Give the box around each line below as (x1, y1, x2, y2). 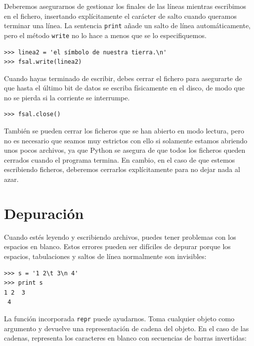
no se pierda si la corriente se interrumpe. (4, 92, 130, 102)
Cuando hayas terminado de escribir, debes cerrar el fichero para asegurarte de (4, 73, 242, 83)
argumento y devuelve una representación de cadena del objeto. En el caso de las (4, 323, 249, 333)
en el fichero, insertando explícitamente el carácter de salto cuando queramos (4, 10, 237, 21)
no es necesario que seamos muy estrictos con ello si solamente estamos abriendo (4, 135, 248, 145)
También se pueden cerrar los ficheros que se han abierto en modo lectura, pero (4, 126, 244, 136)
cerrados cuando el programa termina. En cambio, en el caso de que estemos (4, 154, 235, 165)
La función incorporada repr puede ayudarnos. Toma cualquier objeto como (4, 313, 235, 323)
